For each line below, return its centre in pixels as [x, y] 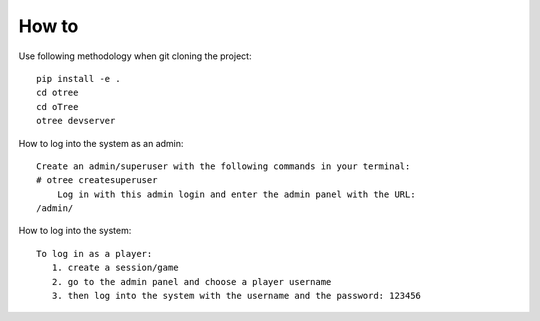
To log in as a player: [94, 253]
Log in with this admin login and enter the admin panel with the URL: [236, 194]
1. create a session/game [115, 268]
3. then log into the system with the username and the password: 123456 [236, 296]
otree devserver [76, 121]
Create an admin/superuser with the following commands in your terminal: [223, 166]
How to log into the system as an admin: [101, 143]
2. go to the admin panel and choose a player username [191, 281]
